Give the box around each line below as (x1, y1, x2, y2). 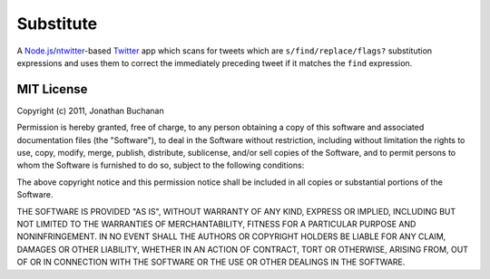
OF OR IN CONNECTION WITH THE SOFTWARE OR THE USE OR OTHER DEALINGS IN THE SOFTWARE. (16, 256, 406, 267)
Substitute (16, 14, 98, 34)
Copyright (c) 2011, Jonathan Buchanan (16, 105, 164, 116)
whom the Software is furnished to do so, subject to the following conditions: (16, 159, 305, 171)
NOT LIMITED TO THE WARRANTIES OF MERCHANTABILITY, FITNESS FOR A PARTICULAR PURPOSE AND (16, 218, 416, 229)
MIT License (16, 82, 88, 97)
